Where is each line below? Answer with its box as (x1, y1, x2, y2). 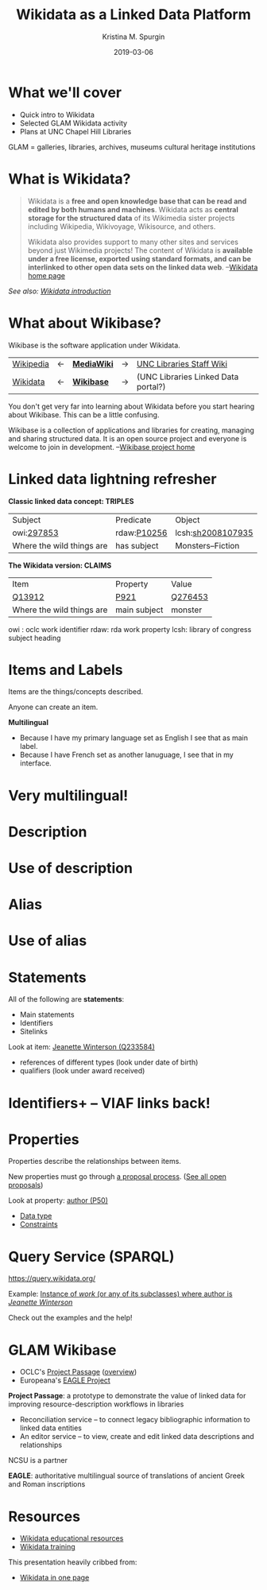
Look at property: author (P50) (8, 1196, 109, 1205)
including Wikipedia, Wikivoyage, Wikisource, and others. (27, 221, 216, 231)
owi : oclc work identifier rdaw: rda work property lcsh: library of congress (8, 624, 252, 634)
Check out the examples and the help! (8, 1313, 133, 1323)
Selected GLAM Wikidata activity (19, 118, 128, 128)
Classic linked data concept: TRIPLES (8, 496, 134, 506)
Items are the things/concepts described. (8, 687, 144, 696)
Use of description (8, 859, 133, 877)
